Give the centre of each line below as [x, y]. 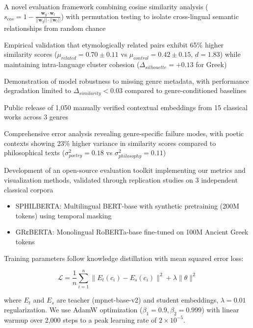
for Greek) [211, 64]
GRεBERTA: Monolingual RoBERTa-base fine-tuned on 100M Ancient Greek [132, 232]
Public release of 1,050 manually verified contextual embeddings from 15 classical [126, 107]
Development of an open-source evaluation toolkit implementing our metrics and [125, 170]
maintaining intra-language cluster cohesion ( [72, 64]
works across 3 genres [36, 117]
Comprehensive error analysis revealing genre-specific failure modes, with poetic [124, 133]
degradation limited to [38, 90]
